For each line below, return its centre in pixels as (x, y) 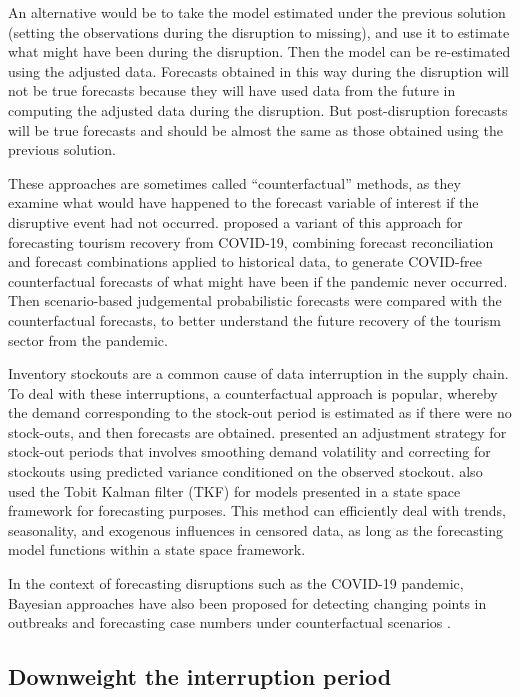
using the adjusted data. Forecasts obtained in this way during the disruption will (258, 70)
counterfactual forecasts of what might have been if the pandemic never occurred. (258, 280)
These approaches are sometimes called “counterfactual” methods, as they (234, 182)
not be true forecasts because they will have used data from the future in (232, 90)
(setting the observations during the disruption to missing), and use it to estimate (259, 31)
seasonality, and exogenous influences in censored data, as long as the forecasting (255, 529)
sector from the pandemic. (88, 339)
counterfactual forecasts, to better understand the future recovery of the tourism (254, 319)
